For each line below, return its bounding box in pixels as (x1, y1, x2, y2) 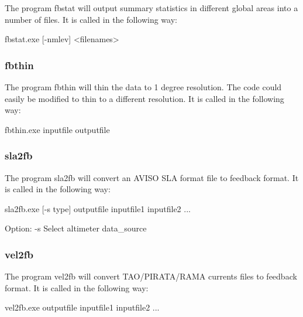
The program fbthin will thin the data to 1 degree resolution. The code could (5, 81, 282, 93)
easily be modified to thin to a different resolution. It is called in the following (5, 92, 284, 104)
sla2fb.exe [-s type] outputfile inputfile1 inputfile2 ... (5, 202, 191, 214)
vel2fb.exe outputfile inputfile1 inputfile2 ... (5, 301, 160, 313)
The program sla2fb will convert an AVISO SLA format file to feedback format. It (5, 171, 299, 183)
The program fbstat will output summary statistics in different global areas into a (5, 2, 298, 13)
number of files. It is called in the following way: (5, 13, 177, 25)
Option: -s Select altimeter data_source (5, 222, 147, 234)
